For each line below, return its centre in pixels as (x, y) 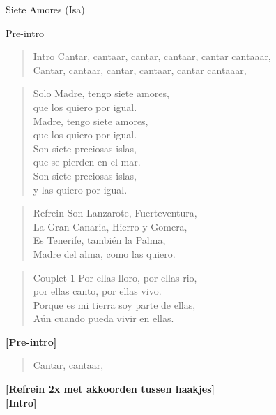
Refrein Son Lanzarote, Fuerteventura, (115, 213)
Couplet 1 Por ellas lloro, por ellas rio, (115, 277)
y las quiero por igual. (80, 189)
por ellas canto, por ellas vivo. (97, 291)
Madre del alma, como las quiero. (104, 253)
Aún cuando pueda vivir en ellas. (103, 318)
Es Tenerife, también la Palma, (99, 240)
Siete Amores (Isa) (45, 9)
